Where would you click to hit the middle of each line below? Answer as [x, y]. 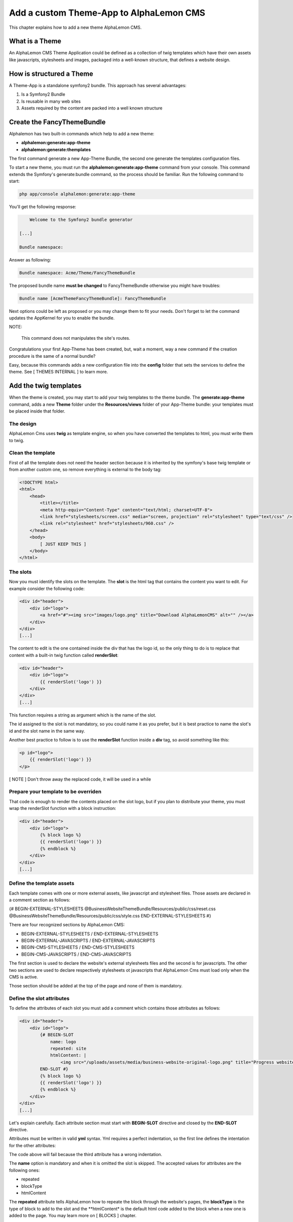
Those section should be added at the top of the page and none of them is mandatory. [96, 986]
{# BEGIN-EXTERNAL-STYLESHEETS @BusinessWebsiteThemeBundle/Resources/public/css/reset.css [112, 909]
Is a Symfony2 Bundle [43, 94]
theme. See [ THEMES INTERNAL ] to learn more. [59, 372]
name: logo [63, 1042]
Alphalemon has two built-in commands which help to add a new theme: [82, 133]
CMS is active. [24, 977]
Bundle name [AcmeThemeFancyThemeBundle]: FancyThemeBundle [93, 298]
